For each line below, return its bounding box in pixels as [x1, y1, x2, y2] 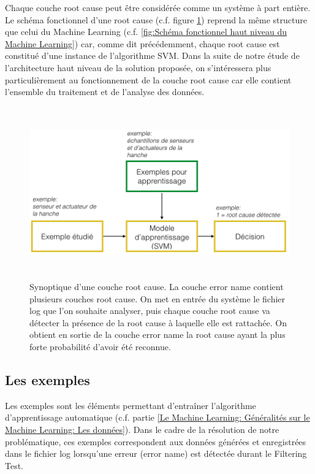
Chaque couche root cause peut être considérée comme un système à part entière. [5, 1, 311, 13]
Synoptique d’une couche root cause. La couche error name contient [29, 280, 284, 293]
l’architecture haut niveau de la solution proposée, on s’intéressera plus [5, 61, 271, 74]
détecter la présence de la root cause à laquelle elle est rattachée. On [29, 316, 287, 329]
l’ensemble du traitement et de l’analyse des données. [5, 85, 205, 98]
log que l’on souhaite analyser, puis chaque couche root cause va [29, 304, 270, 317]
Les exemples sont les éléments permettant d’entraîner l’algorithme [5, 399, 256, 411]
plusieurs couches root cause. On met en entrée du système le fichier [29, 292, 286, 305]
